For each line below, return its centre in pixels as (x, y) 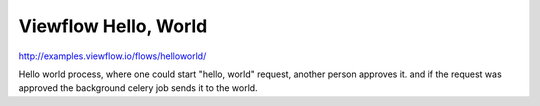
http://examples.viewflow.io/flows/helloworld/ (112, 56)
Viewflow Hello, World (113, 26)
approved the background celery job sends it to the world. (138, 88)
